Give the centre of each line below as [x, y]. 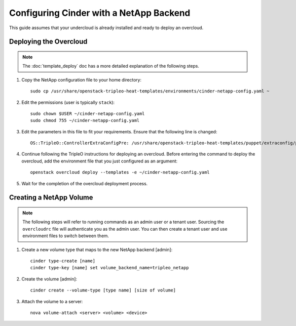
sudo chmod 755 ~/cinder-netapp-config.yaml [85, 121]
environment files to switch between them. [66, 236]
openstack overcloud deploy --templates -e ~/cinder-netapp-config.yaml [120, 172]
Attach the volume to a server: [52, 301]
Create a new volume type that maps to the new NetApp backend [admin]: [97, 249]
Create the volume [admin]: [49, 279]
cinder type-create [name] [63, 261]
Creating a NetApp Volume [51, 198]
